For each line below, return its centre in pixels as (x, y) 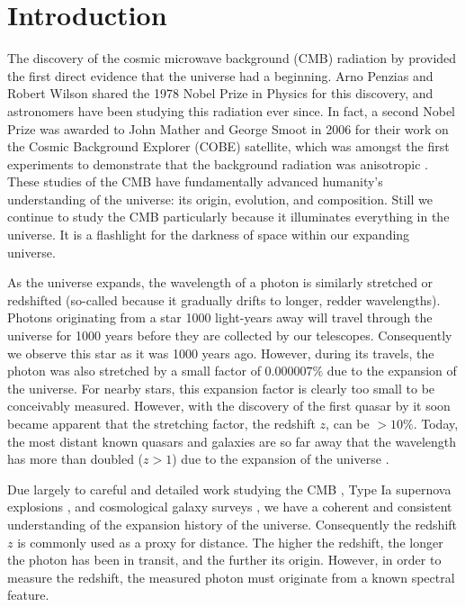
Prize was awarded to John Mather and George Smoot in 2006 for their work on (228, 128)
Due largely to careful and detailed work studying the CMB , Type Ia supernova (229, 489)
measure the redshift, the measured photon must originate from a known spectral (231, 577)
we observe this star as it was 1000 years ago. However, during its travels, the (221, 353)
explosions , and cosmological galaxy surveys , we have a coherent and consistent (230, 507)
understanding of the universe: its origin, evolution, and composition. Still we (220, 199)
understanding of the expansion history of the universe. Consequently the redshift (232, 524)
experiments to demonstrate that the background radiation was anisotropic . (218, 163)
